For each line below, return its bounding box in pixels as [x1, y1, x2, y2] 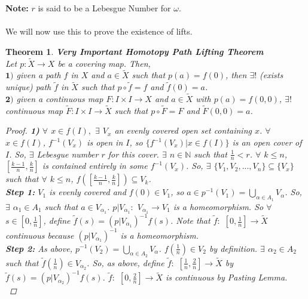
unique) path [5, 81, 51, 93]
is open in [87, 136, 123, 149]
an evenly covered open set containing [114, 124, 252, 137]
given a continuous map [16, 93, 103, 105]
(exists [260, 69, 283, 81]
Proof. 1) [5, 124, 39, 137]
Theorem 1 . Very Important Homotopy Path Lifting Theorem [5, 45, 264, 57]
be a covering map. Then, [57, 57, 151, 69]
